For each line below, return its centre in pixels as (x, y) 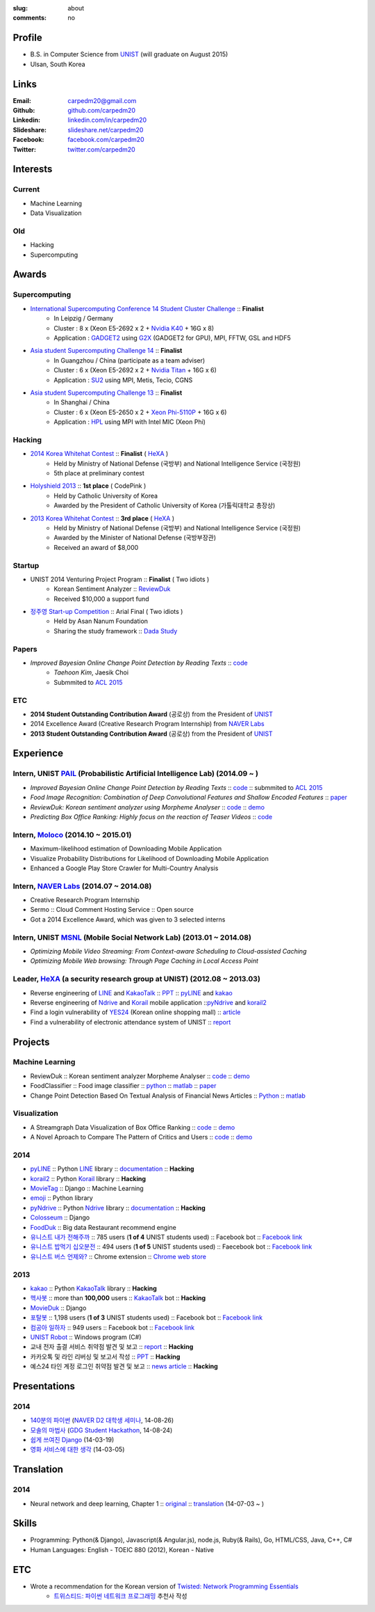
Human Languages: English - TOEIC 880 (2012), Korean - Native (122, 1549)
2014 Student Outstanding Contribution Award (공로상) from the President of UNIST (152, 714)
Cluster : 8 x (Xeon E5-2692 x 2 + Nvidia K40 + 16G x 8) (134, 328)
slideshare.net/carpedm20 (106, 129)
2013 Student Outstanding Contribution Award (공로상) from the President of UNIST (152, 734)
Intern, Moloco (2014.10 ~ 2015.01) (72, 835)
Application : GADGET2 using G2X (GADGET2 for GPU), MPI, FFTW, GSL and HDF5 (172, 338)
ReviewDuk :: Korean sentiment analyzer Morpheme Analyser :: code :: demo (140, 1076)
